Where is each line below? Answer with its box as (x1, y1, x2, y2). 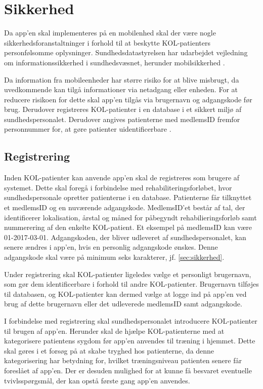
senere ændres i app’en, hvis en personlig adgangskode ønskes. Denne (4, 242, 218, 252)
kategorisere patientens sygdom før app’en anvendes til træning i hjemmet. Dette (4, 335, 255, 346)
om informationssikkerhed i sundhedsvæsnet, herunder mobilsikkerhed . (4, 57, 225, 67)
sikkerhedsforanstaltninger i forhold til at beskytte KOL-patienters (4, 37, 210, 48)
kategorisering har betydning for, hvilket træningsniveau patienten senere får (4, 355, 242, 366)
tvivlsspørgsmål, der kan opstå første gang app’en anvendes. (4, 375, 190, 385)
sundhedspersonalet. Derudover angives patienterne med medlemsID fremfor (4, 113, 240, 124)
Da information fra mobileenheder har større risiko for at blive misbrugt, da (4, 74, 239, 85)
